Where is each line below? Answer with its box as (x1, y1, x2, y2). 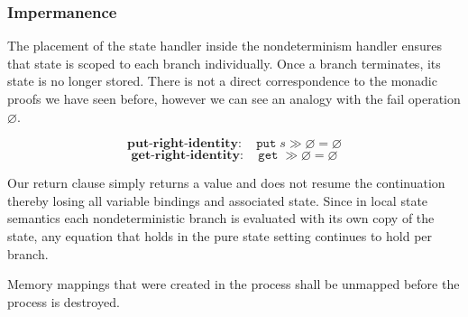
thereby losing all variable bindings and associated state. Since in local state (7, 191, 428, 210)
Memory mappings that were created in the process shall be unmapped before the (7, 275, 460, 294)
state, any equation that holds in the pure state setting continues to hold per (7, 226, 433, 245)
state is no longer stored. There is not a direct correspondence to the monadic (7, 71, 437, 90)
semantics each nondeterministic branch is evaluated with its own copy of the (7, 209, 435, 228)
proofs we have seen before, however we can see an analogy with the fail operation (7, 89, 461, 107)
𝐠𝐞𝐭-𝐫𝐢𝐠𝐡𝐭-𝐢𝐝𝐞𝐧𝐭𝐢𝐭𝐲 (131, 149, 241, 163)
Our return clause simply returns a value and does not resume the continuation (7, 173, 445, 192)
